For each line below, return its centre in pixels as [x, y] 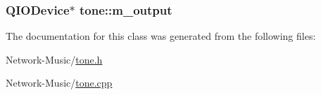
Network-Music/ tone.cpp [59, 83]
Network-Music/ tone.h [54, 59]
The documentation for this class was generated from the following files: [161, 36]
